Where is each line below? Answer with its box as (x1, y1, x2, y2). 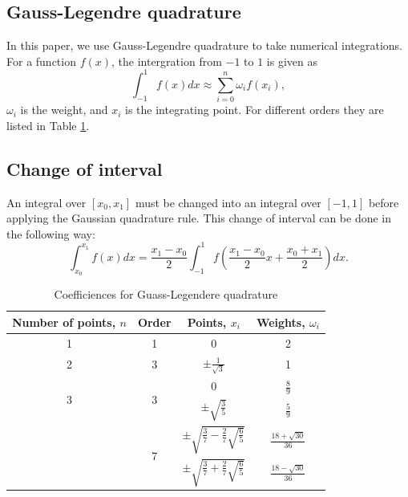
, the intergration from (111, 52, 222, 69)
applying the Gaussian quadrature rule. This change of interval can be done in (6, 210, 392, 226)
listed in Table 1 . (6, 116, 90, 133)
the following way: (6, 225, 95, 242)
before (368, 194, 399, 210)
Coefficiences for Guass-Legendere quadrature (54, 286, 278, 303)
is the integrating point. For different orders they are (125, 101, 384, 118)
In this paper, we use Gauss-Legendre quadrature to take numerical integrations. (6, 37, 403, 54)
